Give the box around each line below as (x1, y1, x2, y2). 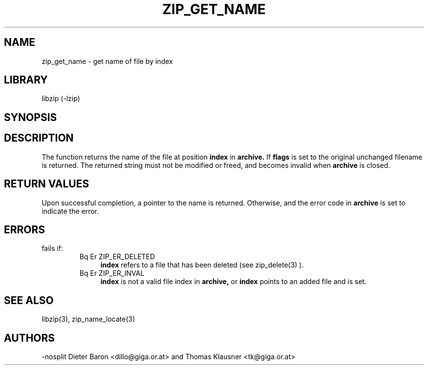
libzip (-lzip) (42, 94, 80, 103)
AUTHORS (4, 331, 55, 344)
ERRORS (4, 223, 45, 236)
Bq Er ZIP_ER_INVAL (79, 269, 145, 278)
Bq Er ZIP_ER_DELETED (79, 252, 155, 261)
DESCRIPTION (4, 132, 74, 144)
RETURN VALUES (4, 178, 89, 190)
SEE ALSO (4, 294, 54, 307)
